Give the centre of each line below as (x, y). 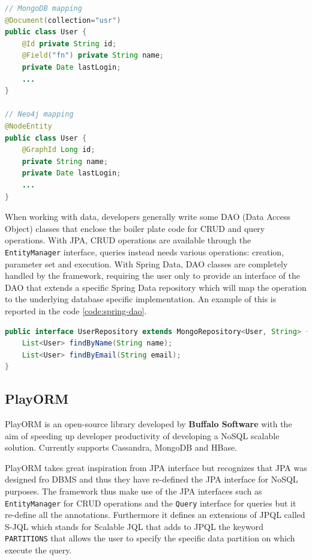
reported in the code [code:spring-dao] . (76, 310)
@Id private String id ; (69, 44)
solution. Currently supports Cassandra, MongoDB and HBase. (121, 447)
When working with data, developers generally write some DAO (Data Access (148, 217)
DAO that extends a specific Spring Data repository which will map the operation (156, 287)
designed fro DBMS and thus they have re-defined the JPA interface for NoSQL (151, 479)
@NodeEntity (28, 126)
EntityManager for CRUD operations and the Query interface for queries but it (151, 503)
